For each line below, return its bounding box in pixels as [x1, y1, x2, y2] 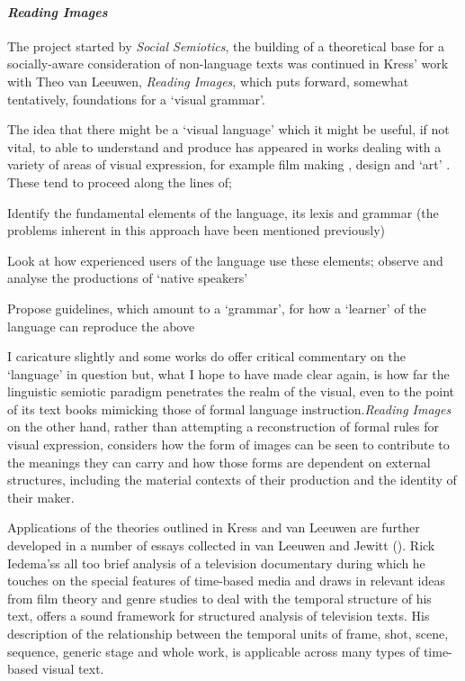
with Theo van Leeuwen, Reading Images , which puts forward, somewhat [7, 71, 409, 90]
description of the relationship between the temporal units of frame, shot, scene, [7, 624, 449, 643]
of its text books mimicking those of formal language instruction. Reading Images [7, 399, 452, 418]
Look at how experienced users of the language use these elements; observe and [7, 250, 443, 269]
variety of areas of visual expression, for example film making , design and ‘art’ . [7, 155, 451, 174]
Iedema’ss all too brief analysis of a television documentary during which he [7, 553, 425, 572]
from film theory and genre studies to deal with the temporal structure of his [7, 588, 432, 607]
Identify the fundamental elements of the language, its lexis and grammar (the [7, 203, 439, 222]
